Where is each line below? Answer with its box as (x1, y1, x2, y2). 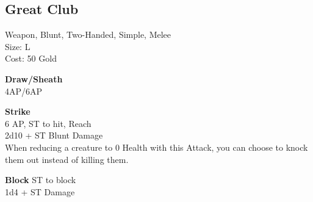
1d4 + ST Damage (5, 185, 75, 198)
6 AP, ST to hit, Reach (5, 117, 92, 129)
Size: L (5, 40, 31, 52)
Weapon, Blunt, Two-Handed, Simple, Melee (5, 28, 171, 41)
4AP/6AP (5, 84, 43, 97)
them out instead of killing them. (5, 153, 129, 165)
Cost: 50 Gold (5, 52, 57, 65)
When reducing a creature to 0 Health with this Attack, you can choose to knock (5, 140, 308, 153)
